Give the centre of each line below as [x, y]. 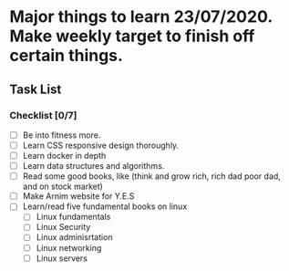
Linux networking [69, 247]
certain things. [66, 56]
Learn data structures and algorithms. [93, 166]
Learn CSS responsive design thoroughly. [101, 145]
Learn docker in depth [64, 156]
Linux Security [63, 227]
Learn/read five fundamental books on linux [105, 206]
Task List [36, 89]
